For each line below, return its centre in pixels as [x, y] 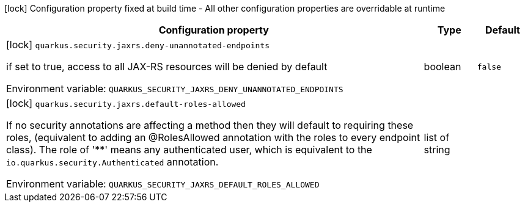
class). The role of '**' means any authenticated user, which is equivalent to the [189, 150]
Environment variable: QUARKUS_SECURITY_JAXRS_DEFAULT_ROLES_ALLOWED [163, 184]
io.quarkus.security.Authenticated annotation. [112, 162]
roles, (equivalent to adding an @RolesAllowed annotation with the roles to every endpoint [213, 137]
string [437, 150]
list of [437, 137]
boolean [442, 67]
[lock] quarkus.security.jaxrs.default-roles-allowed [126, 103]
